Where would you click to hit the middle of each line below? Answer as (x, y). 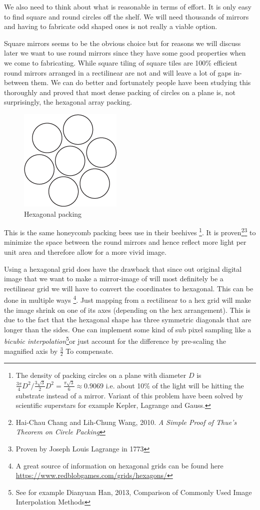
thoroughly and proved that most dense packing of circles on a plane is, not (120, 92)
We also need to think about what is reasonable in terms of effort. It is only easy (128, 7)
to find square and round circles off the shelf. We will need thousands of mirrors (126, 16)
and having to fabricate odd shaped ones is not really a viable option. (111, 26)
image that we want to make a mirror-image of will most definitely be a (114, 279)
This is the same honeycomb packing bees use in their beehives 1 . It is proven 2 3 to (130, 231)
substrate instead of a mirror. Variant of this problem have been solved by (129, 395)
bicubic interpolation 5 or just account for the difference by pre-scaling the (115, 340)
